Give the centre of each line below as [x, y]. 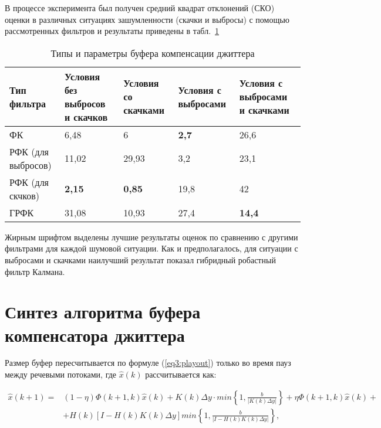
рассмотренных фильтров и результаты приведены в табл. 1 [112, 31]
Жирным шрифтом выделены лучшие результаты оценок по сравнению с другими [151, 237]
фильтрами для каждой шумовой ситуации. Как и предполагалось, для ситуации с [151, 248]
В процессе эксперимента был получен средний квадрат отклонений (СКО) [140, 8]
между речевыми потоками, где [61, 374]
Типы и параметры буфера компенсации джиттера [153, 53]
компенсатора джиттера [95, 334]
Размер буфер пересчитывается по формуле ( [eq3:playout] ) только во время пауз [148, 363]
